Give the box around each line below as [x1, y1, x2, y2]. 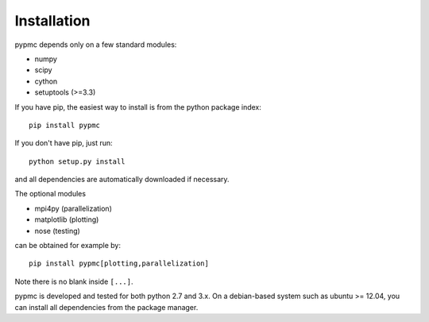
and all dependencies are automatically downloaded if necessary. [14, 175, 230, 184]
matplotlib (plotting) [34, 215, 99, 224]
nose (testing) [34, 226, 81, 235]
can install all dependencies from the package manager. [14, 302, 199, 312]
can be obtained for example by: [14, 241, 121, 250]
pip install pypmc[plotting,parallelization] [29, 259, 210, 268]
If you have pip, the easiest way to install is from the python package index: [14, 102, 262, 111]
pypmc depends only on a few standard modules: [14, 40, 177, 49]
